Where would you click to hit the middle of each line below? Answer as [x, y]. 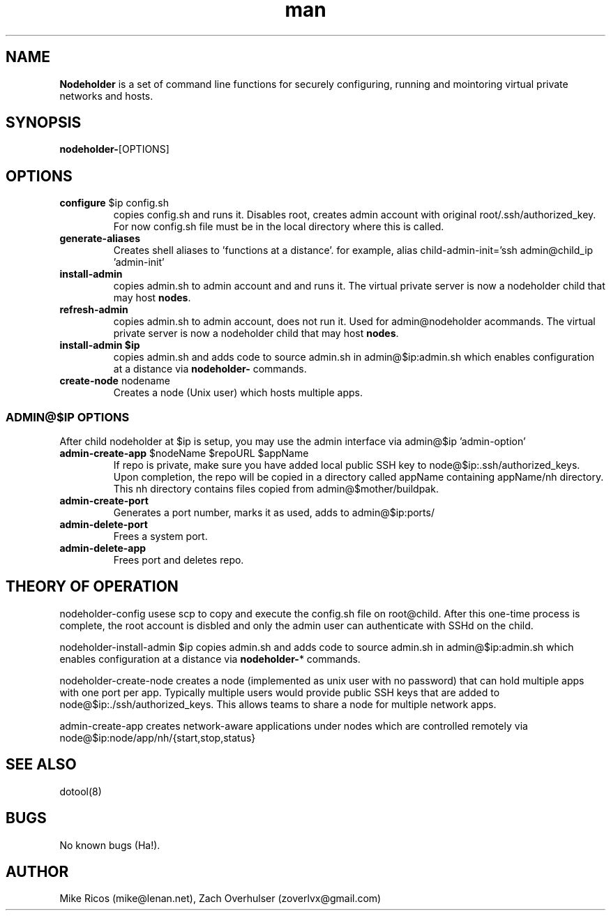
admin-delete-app [103, 548]
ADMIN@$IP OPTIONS [68, 417]
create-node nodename [115, 381]
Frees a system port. [160, 536]
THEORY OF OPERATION [92, 587]
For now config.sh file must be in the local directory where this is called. [279, 227]
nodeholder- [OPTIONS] [114, 149]
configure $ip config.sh [114, 203]
